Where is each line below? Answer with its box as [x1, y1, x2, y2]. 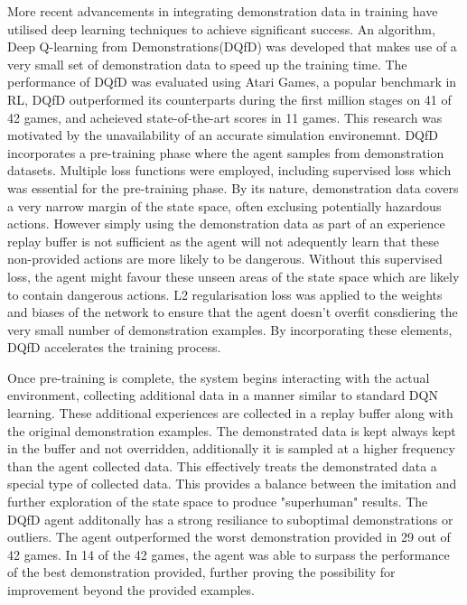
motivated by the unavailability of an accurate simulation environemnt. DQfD [7, 126, 438, 144]
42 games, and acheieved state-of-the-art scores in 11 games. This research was [7, 107, 443, 126]
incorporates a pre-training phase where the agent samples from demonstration [7, 143, 444, 162]
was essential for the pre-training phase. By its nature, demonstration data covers [7, 178, 459, 197]
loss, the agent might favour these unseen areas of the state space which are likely [7, 266, 460, 285]
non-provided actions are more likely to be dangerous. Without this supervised [7, 249, 443, 268]
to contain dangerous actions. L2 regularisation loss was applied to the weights [7, 284, 443, 303]
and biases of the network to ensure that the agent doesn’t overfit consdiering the [7, 302, 458, 321]
